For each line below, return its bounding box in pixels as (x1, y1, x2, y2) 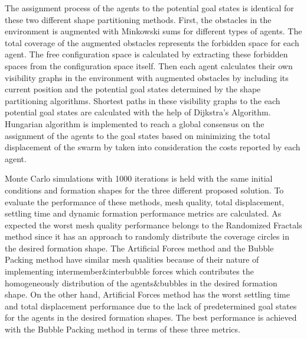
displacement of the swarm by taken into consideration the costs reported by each (5, 141, 301, 153)
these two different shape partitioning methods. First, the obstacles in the (5, 13, 272, 25)
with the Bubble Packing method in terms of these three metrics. (5, 323, 240, 335)
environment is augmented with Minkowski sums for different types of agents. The (5, 25, 302, 37)
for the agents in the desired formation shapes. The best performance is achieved (5, 311, 297, 324)
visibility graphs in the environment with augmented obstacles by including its (5, 71, 289, 83)
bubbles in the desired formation (159, 276, 277, 289)
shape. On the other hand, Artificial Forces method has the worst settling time (5, 288, 290, 301)
